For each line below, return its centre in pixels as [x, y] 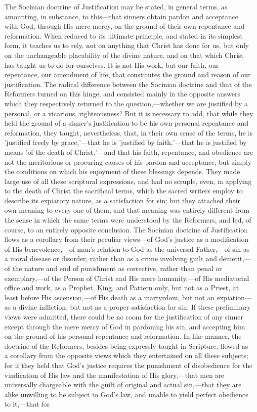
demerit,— [235, 258]
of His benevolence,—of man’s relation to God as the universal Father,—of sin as [127, 249]
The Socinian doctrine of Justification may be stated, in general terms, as [116, 6]
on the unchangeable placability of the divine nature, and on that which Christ [124, 55]
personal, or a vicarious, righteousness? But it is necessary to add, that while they [129, 113]
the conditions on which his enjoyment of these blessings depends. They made [122, 171]
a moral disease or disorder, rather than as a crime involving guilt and [111, 258]
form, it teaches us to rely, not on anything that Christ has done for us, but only [127, 45]
